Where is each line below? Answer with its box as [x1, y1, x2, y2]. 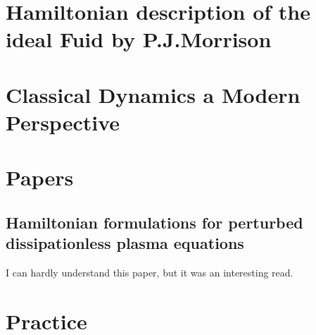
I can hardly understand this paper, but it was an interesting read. [6, 265, 293, 280]
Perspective [6, 107, 120, 136]
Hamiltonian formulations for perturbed [6, 211, 303, 233]
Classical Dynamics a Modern [6, 80, 301, 109]
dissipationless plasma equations [6, 232, 244, 254]
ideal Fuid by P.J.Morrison [6, 25, 272, 54]
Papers [6, 163, 74, 192]
